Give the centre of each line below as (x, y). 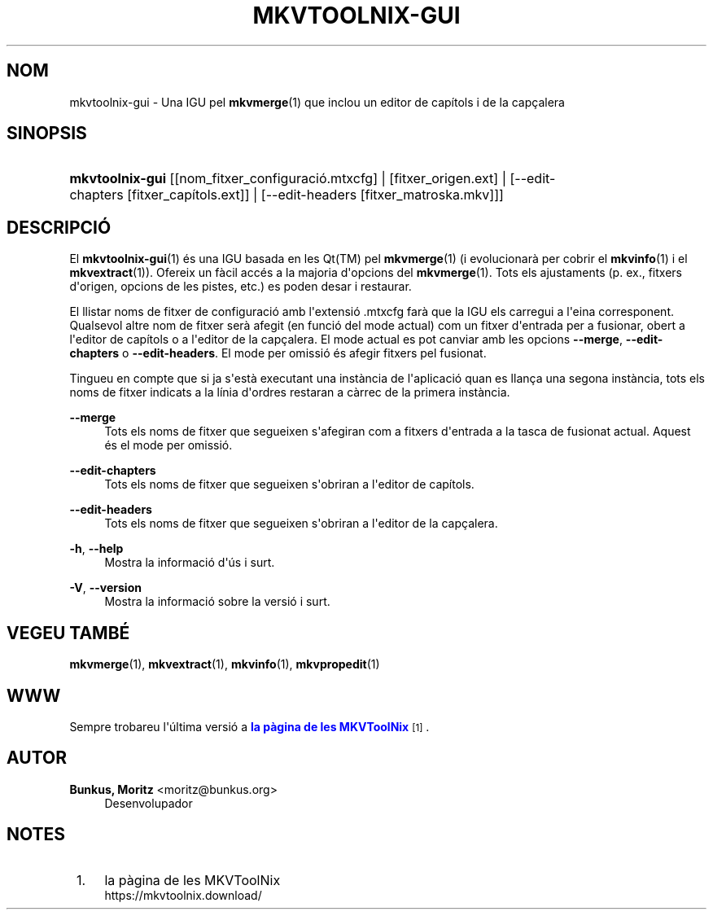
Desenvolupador (149, 803)
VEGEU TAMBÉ (68, 633)
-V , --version (105, 588)
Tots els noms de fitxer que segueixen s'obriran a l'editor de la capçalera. (301, 524)
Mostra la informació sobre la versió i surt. (217, 602)
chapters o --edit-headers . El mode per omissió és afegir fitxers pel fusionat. (278, 353)
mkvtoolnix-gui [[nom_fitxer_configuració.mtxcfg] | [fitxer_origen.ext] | (288, 179)
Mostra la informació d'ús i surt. (190, 563)
